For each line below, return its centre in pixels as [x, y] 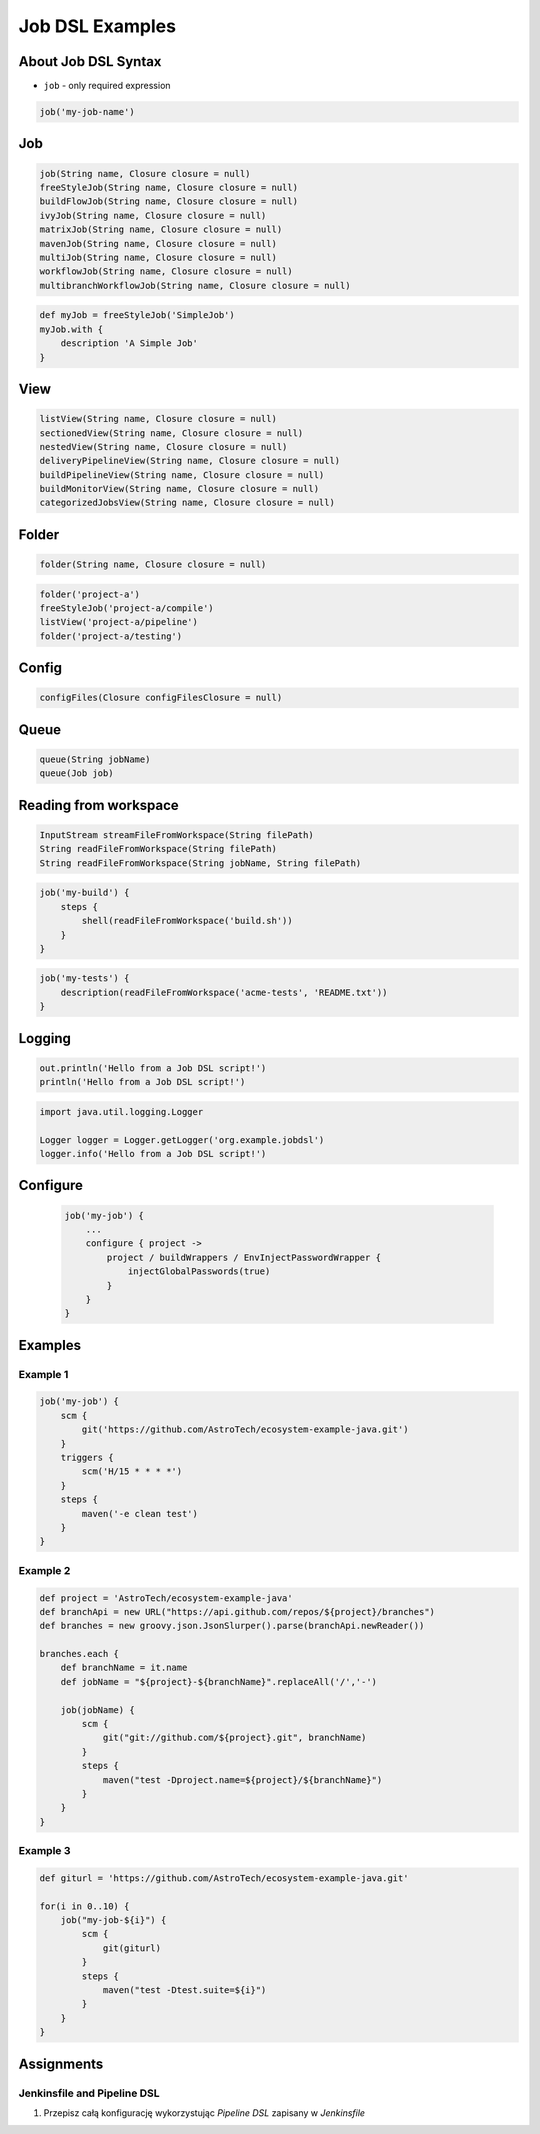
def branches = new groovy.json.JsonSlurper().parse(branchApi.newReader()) [232, 1626]
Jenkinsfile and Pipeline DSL [89, 2093]
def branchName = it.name [124, 1668]
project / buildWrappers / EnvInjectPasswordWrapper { [244, 1257]
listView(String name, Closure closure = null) [158, 419]
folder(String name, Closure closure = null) [153, 564]
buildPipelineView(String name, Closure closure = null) [182, 474]
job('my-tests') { [84, 978]
